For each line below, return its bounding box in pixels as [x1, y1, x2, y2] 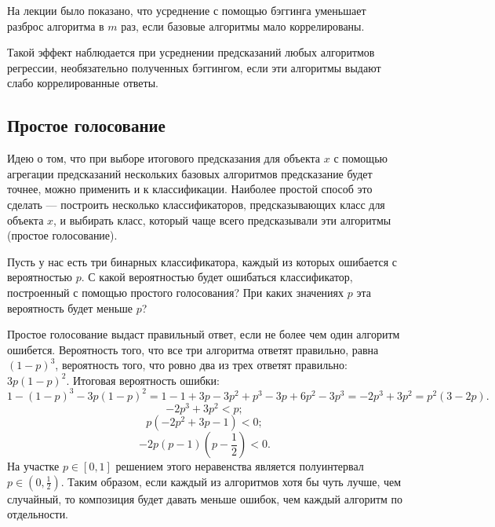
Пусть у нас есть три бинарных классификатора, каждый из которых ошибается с [7, 253, 398, 269]
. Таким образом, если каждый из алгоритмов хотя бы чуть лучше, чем [60, 473, 402, 489]
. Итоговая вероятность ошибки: [66, 371, 220, 388]
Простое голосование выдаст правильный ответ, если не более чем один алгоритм [7, 326, 400, 342]
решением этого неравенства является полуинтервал [115, 458, 364, 474]
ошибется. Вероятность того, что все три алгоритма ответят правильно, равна [7, 341, 379, 357]
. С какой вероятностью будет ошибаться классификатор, [81, 269, 353, 285]
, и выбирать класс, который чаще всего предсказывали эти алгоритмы [53, 211, 391, 228]
